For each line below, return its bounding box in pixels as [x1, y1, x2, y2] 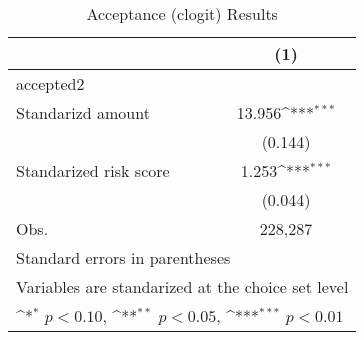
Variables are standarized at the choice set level [16, 275, 349, 298]
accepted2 [16, 72, 85, 95]
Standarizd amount [16, 101, 150, 124]
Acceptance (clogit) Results [86, 2, 278, 25]
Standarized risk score [16, 159, 170, 182]
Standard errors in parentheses [16, 246, 231, 269]
